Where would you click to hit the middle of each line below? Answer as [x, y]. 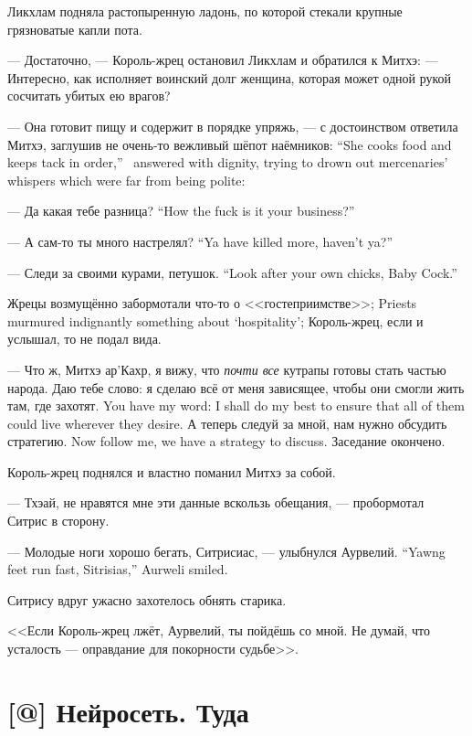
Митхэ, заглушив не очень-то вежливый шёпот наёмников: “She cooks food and [230, 144]
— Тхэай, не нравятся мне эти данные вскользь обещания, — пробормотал [216, 502]
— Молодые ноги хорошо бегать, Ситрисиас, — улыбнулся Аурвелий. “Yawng [226, 551]
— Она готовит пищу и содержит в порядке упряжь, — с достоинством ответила [233, 126]
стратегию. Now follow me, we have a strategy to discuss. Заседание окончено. [226, 441]
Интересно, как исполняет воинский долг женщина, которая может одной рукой [230, 77]
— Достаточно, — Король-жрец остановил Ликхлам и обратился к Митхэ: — [223, 60]
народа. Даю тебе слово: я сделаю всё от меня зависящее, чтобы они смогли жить [236, 387]
